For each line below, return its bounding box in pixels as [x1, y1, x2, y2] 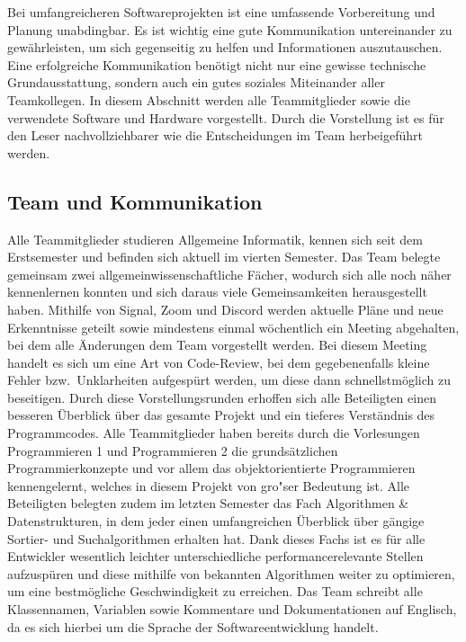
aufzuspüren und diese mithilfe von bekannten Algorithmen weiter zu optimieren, [7, 564, 455, 583]
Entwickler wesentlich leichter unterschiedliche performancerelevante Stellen [7, 547, 424, 566]
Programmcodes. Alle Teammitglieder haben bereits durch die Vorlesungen [7, 424, 420, 442]
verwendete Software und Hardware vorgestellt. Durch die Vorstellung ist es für [7, 108, 444, 127]
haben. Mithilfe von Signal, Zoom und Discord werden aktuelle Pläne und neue [7, 299, 444, 318]
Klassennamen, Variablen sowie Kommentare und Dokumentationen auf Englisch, [7, 600, 457, 619]
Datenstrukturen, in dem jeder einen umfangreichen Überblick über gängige [7, 512, 425, 531]
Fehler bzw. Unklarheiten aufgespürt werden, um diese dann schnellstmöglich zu [7, 370, 452, 389]
